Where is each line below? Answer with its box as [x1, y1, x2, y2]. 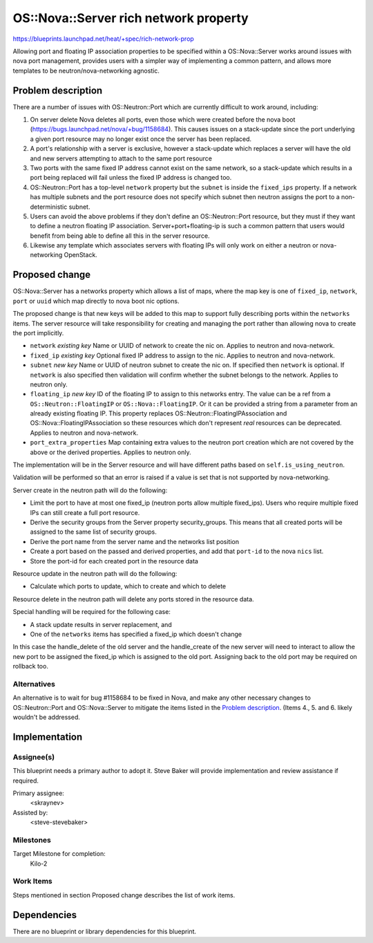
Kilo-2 [30, 859, 48, 868]
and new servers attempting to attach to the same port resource [30, 154, 212, 162]
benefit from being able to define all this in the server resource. [30, 232, 210, 240]
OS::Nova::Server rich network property [12, 10, 249, 26]
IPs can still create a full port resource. [30, 508, 140, 516]
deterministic [30, 203, 68, 211]
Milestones [12, 835, 51, 845]
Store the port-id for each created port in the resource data [30, 557, 198, 565]
